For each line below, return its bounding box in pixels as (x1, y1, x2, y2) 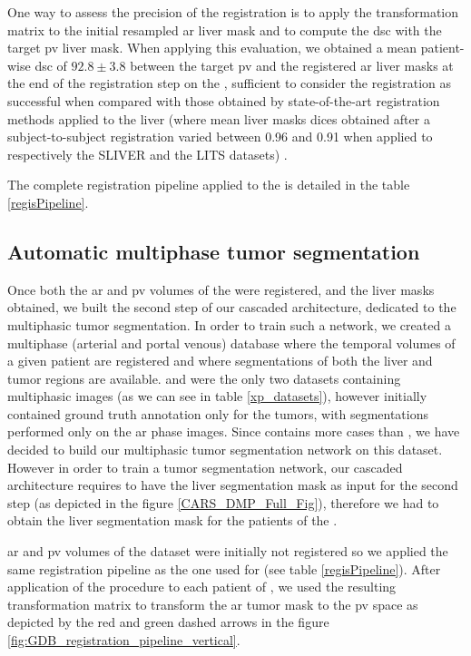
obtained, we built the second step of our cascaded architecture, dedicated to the (7, 298, 456, 317)
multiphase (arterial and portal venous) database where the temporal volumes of (7, 333, 456, 352)
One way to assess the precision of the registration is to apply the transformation (7, 3, 459, 21)
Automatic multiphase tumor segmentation (7, 237, 420, 265)
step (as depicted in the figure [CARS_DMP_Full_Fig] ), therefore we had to (7, 493, 439, 512)
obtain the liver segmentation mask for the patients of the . (7, 511, 338, 530)
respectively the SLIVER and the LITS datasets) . (7, 144, 288, 163)
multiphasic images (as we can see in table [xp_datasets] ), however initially (7, 387, 427, 406)
